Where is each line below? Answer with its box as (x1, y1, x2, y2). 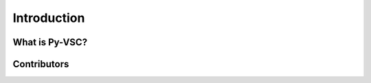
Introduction (12, 10, 85, 25)
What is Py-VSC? (12, 36, 88, 48)
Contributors (12, 58, 69, 70)
